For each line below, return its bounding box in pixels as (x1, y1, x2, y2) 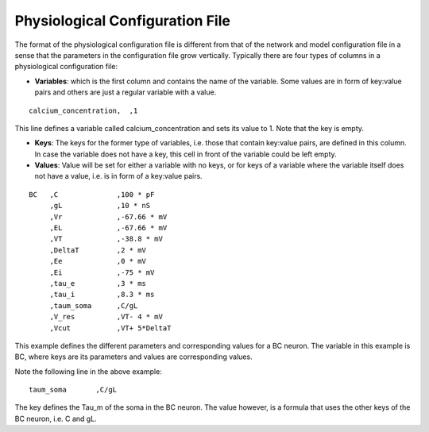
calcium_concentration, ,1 (29, 106, 138, 115)
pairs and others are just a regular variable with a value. (34, 87, 217, 97)
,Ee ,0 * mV (49, 256, 147, 266)
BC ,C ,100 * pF (29, 190, 155, 199)
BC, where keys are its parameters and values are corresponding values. (14, 352, 253, 361)
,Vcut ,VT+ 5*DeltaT (49, 323, 172, 333)
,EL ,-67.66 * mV (49, 223, 168, 233)
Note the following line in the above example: (14, 366, 162, 376)
